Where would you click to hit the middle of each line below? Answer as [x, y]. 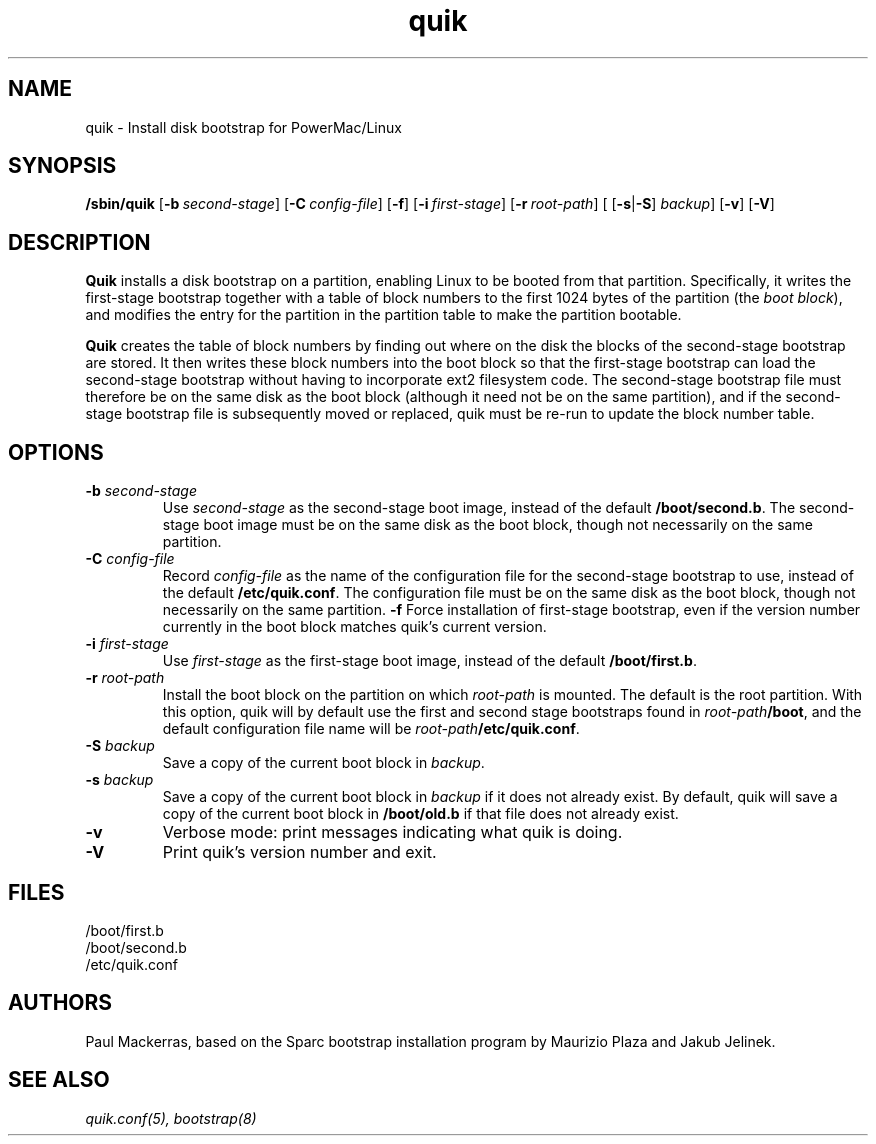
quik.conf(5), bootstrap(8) [171, 1118]
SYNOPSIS [62, 166]
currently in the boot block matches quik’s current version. [354, 627]
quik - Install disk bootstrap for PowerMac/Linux [243, 127]
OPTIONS [56, 452]
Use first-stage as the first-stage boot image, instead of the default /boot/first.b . [429, 661]
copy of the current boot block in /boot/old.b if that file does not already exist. [420, 814]
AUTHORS [60, 1003]
